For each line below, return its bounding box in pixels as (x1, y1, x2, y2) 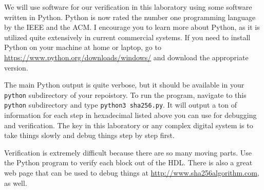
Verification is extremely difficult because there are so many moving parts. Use (4, 147, 252, 158)
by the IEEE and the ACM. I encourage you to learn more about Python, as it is (4, 22, 260, 32)
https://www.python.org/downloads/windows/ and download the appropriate (4, 51, 249, 62)
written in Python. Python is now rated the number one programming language (4, 11, 256, 22)
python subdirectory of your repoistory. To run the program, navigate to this (4, 89, 247, 100)
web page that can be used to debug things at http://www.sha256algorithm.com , (4, 167, 259, 178)
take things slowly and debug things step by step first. (4, 130, 175, 141)
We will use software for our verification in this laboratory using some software (4, 2, 252, 12)
